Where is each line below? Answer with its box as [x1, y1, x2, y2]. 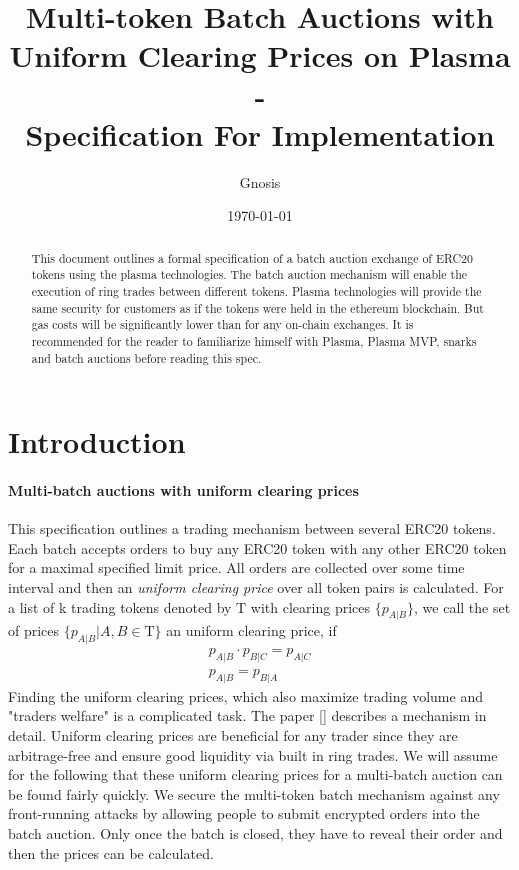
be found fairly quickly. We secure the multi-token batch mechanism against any [8, 783, 500, 804]
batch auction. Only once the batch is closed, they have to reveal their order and [8, 823, 503, 844]
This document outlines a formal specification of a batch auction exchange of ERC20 [31, 249, 473, 266]
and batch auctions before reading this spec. [31, 349, 262, 366]
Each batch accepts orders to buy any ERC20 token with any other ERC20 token [8, 537, 507, 558]
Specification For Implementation [25, 113, 495, 154]
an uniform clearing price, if [166, 620, 337, 641]
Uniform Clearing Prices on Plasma [9, 35, 511, 76]
